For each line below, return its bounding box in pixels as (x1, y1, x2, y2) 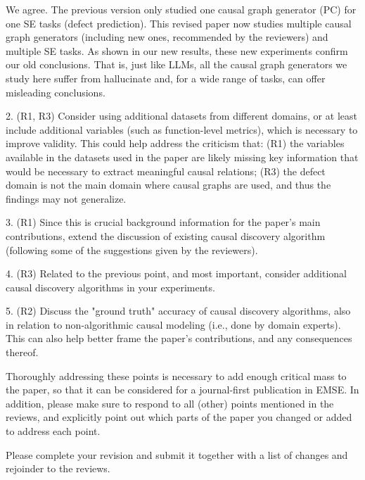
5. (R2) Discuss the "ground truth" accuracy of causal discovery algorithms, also (6, 303, 351, 318)
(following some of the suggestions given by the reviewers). (6, 242, 258, 257)
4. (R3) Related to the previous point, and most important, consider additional (6, 266, 347, 281)
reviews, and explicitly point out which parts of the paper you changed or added (6, 410, 352, 424)
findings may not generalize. (6, 191, 127, 206)
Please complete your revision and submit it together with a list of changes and (6, 447, 348, 462)
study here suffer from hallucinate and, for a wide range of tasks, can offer (6, 70, 326, 85)
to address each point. (6, 424, 101, 438)
